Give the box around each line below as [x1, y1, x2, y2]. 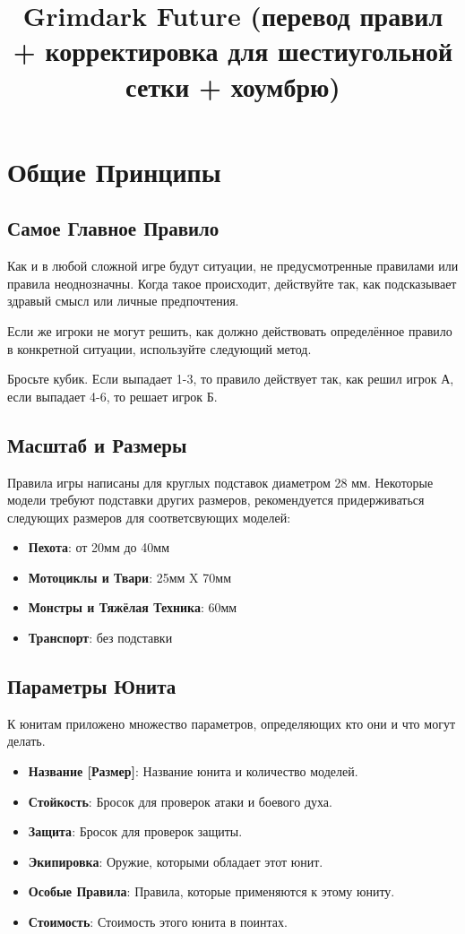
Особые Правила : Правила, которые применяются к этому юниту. [28, 882, 395, 901]
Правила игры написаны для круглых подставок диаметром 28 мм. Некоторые [7, 472, 434, 491]
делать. [7, 731, 46, 750]
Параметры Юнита [7, 672, 177, 700]
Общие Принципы [7, 152, 221, 189]
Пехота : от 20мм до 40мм [28, 538, 169, 557]
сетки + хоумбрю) [125, 67, 340, 104]
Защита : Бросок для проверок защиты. [28, 822, 243, 841]
